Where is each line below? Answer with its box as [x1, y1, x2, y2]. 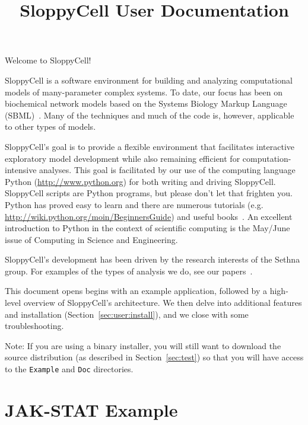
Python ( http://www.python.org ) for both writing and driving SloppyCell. [5, 175, 276, 187]
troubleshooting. [5, 319, 64, 332]
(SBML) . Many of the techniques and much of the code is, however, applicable [5, 108, 294, 121]
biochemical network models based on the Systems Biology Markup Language [5, 97, 287, 110]
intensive [5, 164, 37, 176]
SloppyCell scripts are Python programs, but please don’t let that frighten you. [5, 187, 293, 199]
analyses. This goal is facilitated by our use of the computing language [39, 164, 296, 176]
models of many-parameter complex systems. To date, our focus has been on [5, 85, 282, 98]
